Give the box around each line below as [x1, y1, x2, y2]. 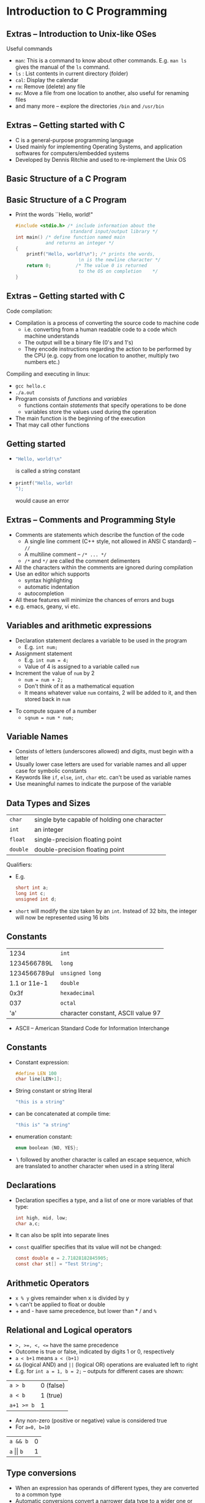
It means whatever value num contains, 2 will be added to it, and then [24, 688, 197, 696]
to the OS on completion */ [78, 268, 158, 275]
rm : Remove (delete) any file [15, 83, 86, 90]
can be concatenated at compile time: [15, 1110, 111, 1117]
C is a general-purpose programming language [15, 136, 134, 143]
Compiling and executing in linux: [6, 370, 91, 378]
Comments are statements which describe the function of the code [15, 531, 185, 538]
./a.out [15, 389, 35, 396]
